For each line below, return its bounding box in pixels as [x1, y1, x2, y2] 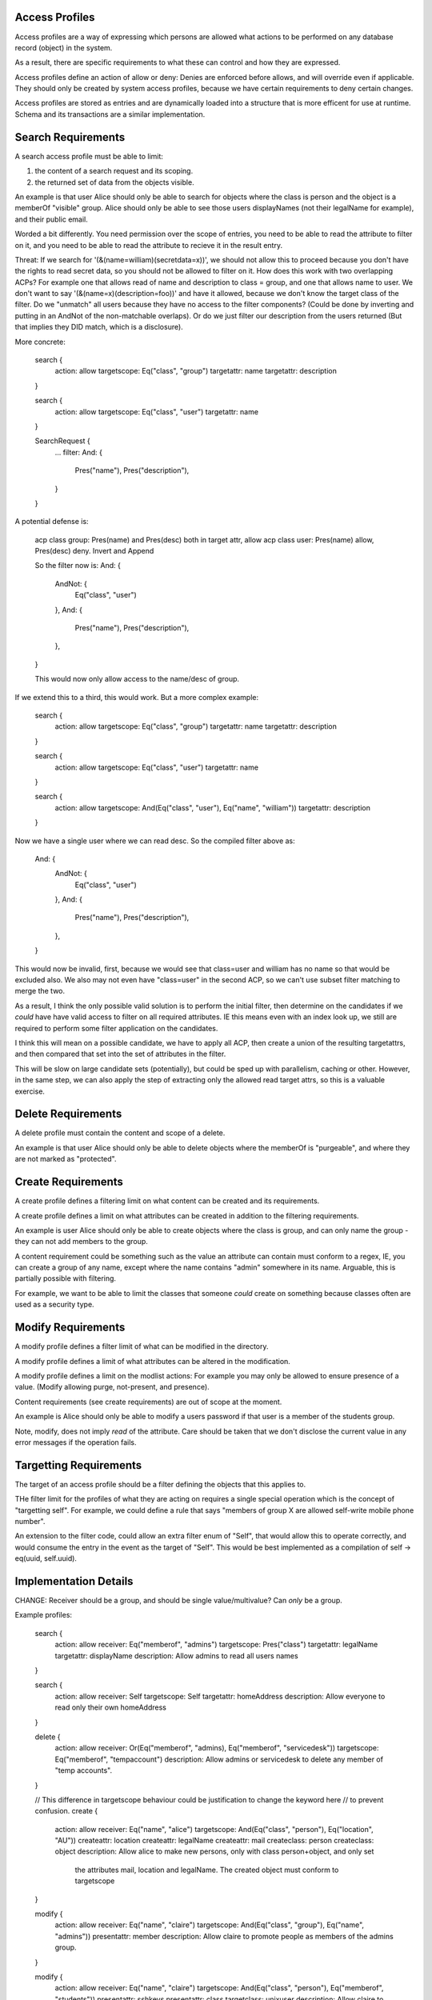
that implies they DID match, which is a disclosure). [14, 322, 183, 332]
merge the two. [14, 986, 66, 996]
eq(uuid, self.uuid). [14, 1554, 78, 1563]
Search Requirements [14, 130, 126, 144]
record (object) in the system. [14, 42, 113, 52]
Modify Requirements [14, 1321, 126, 1334]
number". [14, 1516, 46, 1526]
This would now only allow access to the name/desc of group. [34, 674, 240, 684]
